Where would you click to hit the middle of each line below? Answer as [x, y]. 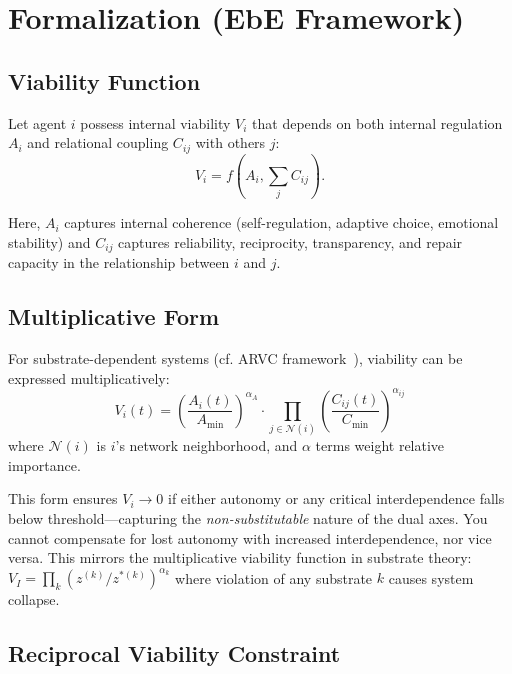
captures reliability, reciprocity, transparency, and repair [290, 241]
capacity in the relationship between [119, 262]
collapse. [34, 599]
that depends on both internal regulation [377, 122]
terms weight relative [380, 445]
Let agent [37, 122]
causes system [431, 577]
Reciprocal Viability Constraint [174, 653]
